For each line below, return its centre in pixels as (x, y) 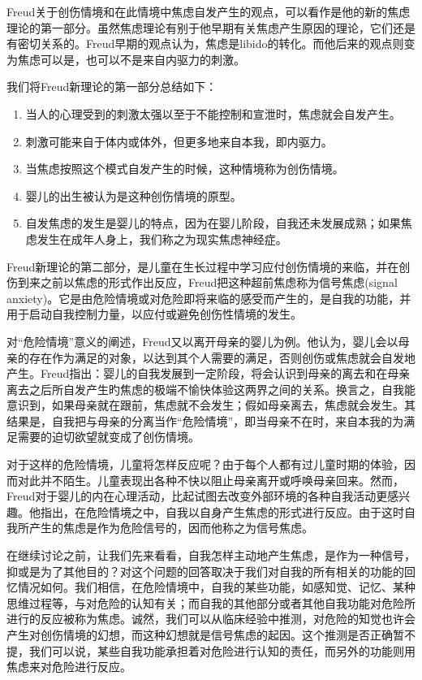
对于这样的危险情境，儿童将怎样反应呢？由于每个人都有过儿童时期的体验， (205, 464)
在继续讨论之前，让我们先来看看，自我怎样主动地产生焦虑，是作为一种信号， (211, 555)
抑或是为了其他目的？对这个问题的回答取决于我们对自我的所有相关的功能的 (205, 571)
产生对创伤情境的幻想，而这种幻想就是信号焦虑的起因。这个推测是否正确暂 (205, 635)
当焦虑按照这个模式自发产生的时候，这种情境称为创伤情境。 (185, 169)
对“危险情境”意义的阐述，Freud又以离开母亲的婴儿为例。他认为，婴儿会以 (202, 341)
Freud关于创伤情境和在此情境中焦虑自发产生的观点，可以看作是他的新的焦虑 (209, 11)
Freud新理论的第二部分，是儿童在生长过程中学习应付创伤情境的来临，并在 (203, 266)
